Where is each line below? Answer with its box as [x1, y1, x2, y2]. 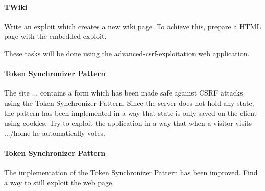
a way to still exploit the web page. [4, 177, 114, 187]
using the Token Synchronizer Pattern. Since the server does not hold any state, [4, 97, 254, 108]
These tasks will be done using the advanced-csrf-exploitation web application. [4, 47, 250, 58]
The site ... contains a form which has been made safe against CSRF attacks [4, 87, 243, 98]
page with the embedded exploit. [4, 31, 107, 41]
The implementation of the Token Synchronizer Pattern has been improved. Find [4, 167, 258, 178]
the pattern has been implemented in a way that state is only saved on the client [4, 107, 257, 118]
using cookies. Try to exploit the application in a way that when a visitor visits [4, 117, 252, 128]
